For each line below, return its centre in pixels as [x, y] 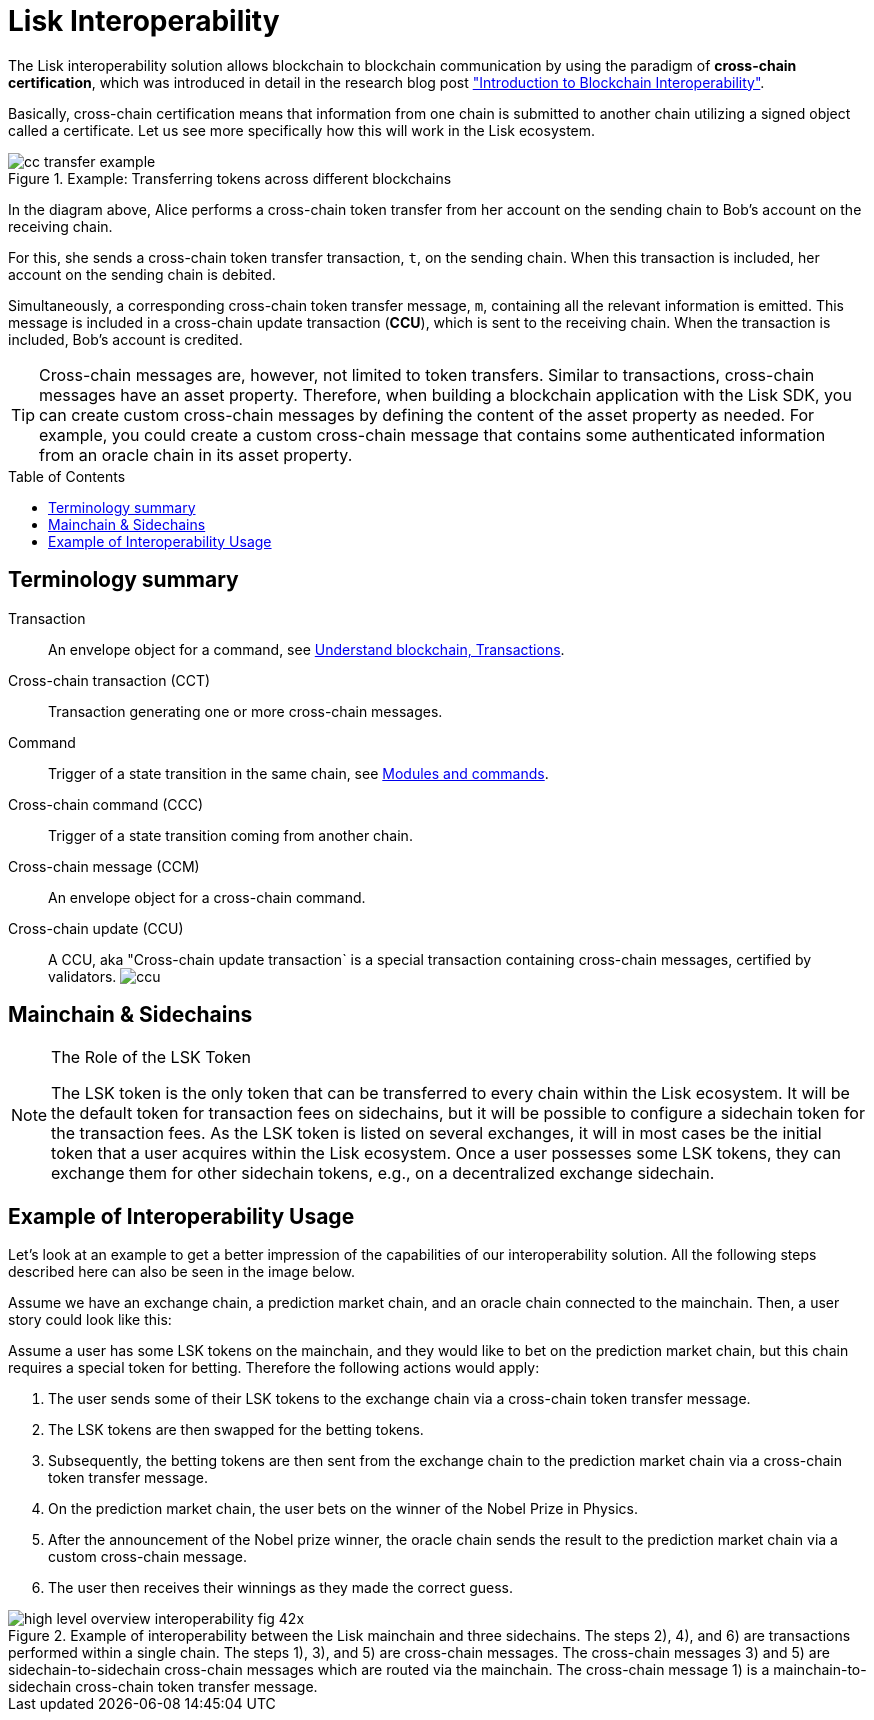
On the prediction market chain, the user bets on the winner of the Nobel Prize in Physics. [343, 1509]
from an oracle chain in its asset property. [196, 454]
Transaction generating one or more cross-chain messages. [245, 711]
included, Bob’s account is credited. [125, 339]
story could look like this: [90, 1320]
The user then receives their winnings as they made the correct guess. [281, 1588]
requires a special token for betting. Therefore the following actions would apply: [274, 1368]
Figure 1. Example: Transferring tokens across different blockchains [230, 178]
